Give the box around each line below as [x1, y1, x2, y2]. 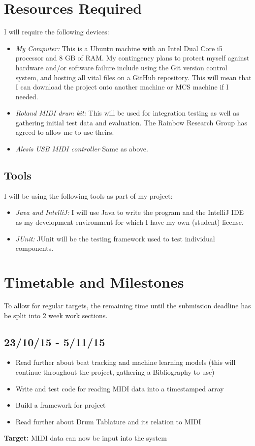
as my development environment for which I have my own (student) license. [15, 217, 244, 227]
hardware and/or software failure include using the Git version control [15, 62, 227, 72]
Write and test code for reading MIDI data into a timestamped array [15, 383, 224, 393]
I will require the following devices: [4, 27, 109, 37]
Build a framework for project [15, 400, 106, 410]
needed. [15, 91, 38, 101]
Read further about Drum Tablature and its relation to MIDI [15, 416, 201, 426]
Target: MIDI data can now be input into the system [4, 433, 167, 443]
